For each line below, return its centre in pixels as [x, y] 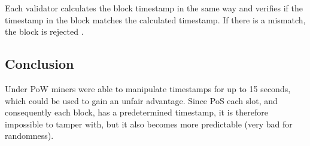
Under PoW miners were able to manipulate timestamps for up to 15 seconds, [148, 88]
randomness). [29, 136]
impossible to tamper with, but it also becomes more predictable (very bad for [149, 124]
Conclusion [39, 64]
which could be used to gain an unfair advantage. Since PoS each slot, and [141, 100]
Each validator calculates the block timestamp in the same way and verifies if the [154, 8]
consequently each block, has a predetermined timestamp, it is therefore [136, 112]
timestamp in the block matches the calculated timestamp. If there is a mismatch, [155, 19]
